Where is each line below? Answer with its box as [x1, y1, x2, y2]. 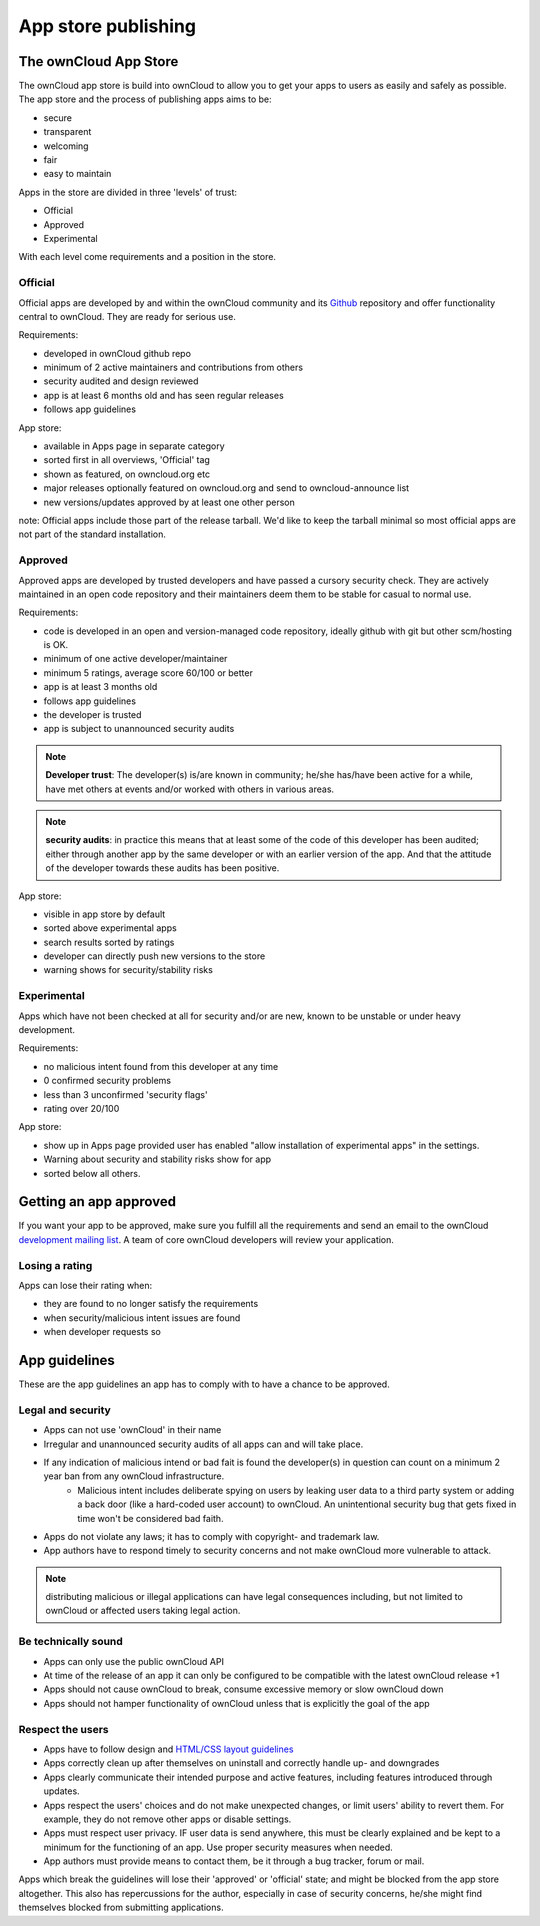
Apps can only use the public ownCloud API [43, 1655, 225, 1667]
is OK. [43, 639, 69, 651]
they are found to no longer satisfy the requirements [43, 1298, 259, 1310]
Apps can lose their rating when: [18, 1279, 153, 1291]
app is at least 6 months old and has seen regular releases [43, 389, 284, 401]
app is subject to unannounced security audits [43, 723, 235, 735]
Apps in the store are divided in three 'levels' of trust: [18, 186, 238, 198]
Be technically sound [18, 1635, 124, 1649]
